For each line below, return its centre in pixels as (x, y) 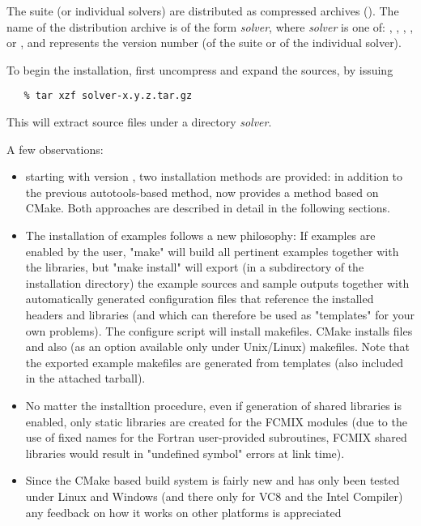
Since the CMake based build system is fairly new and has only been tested (213, 480)
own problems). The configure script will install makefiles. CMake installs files (219, 330)
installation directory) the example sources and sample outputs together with (217, 282)
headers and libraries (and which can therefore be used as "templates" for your (220, 314)
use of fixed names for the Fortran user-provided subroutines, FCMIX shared (216, 437)
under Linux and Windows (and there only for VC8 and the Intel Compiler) (214, 496)
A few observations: (55, 149)
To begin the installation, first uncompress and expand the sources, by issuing (200, 69)
